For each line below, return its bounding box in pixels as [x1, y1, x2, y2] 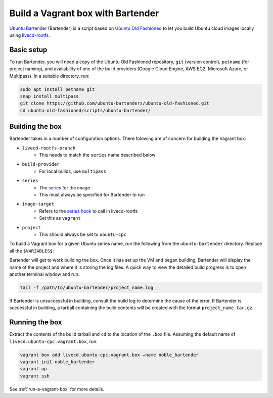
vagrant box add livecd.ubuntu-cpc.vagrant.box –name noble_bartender [20, 352, 199, 358]
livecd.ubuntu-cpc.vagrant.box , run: [9, 338, 98, 344]
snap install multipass [20, 93, 79, 99]
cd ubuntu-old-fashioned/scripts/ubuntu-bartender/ [20, 108, 151, 113]
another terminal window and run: [9, 271, 80, 277]
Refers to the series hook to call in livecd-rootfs [39, 208, 138, 214]
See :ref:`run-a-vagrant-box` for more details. [9, 386, 105, 392]
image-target [22, 201, 55, 207]
